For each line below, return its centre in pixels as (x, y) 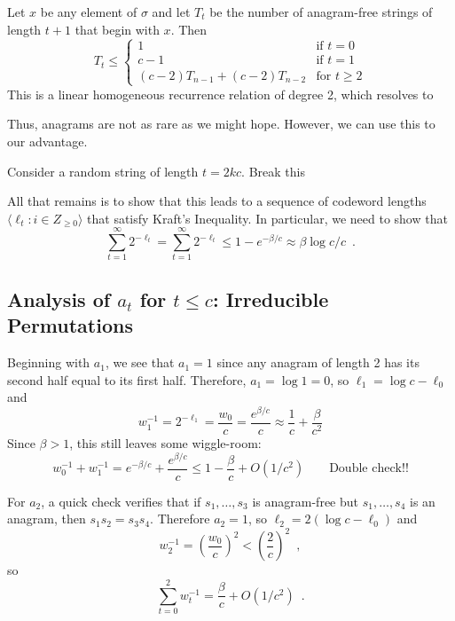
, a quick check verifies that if (121, 501)
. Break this (273, 171)
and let (171, 12)
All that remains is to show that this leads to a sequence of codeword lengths (217, 201)
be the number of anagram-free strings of (321, 12)
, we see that (140, 362)
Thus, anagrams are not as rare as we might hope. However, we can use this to (221, 124)
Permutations (70, 325)
